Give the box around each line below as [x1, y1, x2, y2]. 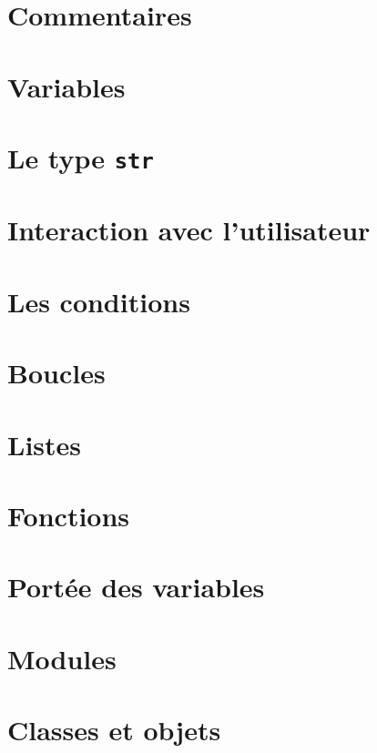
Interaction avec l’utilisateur [7, 211, 371, 249]
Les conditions [7, 282, 190, 320]
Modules [7, 639, 117, 677]
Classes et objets [7, 711, 221, 748]
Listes [7, 425, 82, 463]
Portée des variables [7, 568, 265, 605]
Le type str [7, 138, 154, 176]
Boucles [7, 354, 106, 392]
